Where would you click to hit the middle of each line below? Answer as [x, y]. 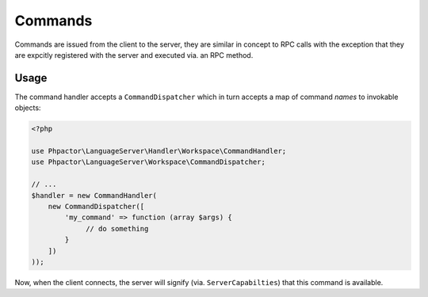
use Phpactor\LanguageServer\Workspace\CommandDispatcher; [148, 162]
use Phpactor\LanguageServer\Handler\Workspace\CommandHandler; [159, 151]
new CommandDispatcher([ [96, 206]
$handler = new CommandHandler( [94, 195]
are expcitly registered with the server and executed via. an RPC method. [134, 55]
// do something [117, 228]
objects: [28, 108]
